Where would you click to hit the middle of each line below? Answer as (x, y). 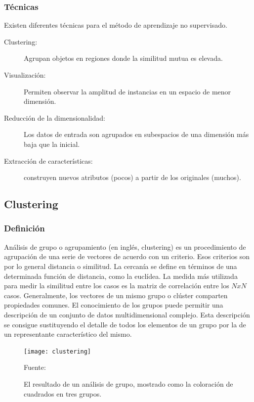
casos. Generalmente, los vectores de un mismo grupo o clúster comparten (116, 295)
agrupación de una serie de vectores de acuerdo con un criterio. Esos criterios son (127, 256)
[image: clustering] (58, 351)
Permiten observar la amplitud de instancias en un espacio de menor (127, 91)
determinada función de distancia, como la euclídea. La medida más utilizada (121, 276)
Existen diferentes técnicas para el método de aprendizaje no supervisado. (116, 25)
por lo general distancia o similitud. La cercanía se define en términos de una (121, 266)
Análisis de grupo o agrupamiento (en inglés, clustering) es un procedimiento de (125, 246)
